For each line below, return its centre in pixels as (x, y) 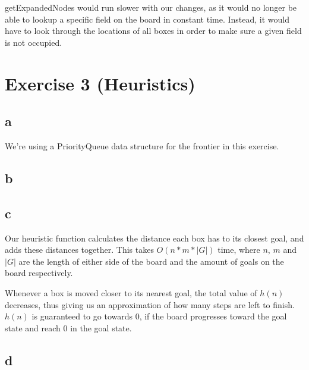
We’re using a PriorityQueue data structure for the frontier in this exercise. (142, 145)
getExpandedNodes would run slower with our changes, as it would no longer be (151, 7)
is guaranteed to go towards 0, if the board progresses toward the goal (159, 316)
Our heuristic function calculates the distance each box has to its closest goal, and (154, 238)
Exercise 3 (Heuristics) (100, 83)
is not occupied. (34, 42)
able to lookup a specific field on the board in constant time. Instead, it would (147, 19)
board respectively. (39, 273)
